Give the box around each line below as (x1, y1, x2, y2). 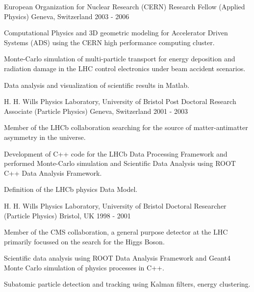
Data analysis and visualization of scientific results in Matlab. (4, 80, 189, 90)
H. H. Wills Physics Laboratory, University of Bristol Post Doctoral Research (4, 96, 236, 106)
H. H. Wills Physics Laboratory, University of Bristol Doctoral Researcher (4, 200, 227, 211)
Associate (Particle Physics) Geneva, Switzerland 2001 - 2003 (4, 106, 188, 116)
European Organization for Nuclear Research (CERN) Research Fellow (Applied (4, 1, 245, 11)
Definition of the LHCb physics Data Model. (4, 184, 138, 194)
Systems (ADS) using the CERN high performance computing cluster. (4, 37, 215, 47)
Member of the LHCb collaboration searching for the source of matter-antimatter (4, 122, 248, 133)
